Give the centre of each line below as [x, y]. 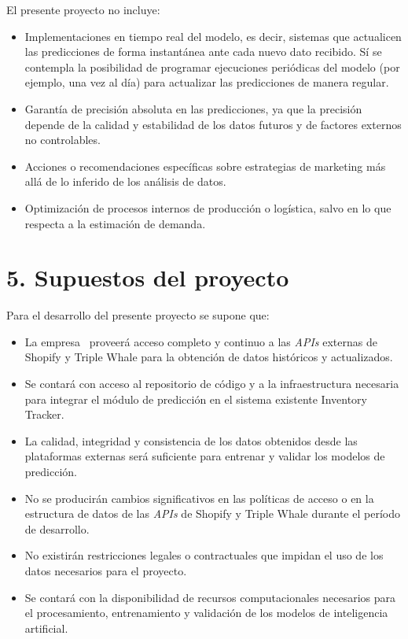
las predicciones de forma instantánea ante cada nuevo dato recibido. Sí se [203, 52]
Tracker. [44, 414]
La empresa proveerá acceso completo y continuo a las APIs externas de [201, 341]
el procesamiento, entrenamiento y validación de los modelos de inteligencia [206, 613]
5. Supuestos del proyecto [148, 277]
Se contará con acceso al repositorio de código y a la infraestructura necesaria [212, 384]
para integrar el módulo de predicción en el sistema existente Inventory [196, 399]
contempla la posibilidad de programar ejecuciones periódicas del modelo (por [212, 66]
